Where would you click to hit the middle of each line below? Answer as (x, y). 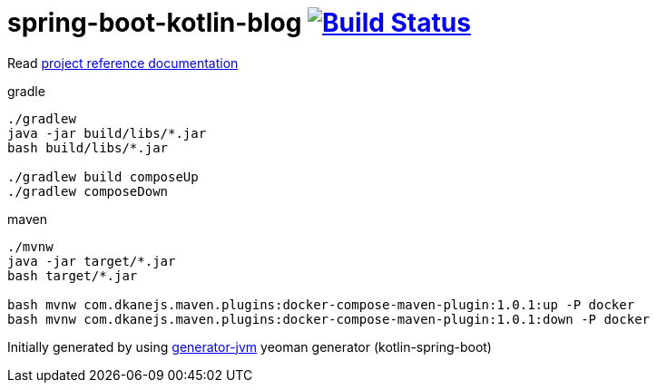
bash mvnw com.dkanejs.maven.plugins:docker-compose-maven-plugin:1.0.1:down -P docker (329, 319)
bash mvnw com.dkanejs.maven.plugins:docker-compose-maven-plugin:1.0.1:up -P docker (321, 304)
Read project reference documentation (123, 63)
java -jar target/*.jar (92, 261)
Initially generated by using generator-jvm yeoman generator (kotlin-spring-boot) (250, 346)
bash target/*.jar (73, 275)
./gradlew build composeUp (103, 176)
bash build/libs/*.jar (88, 147)
